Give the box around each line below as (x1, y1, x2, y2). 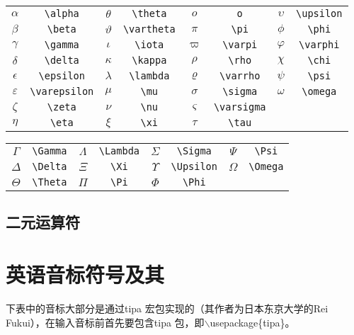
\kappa (132, 55, 167, 66)
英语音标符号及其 (6, 259, 165, 288)
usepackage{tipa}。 (210, 314, 295, 329)
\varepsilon (30, 86, 94, 97)
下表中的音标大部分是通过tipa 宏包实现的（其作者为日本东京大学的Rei (6, 300, 329, 315)
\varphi (299, 39, 340, 50)
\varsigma (213, 101, 266, 113)
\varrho (219, 70, 261, 81)
